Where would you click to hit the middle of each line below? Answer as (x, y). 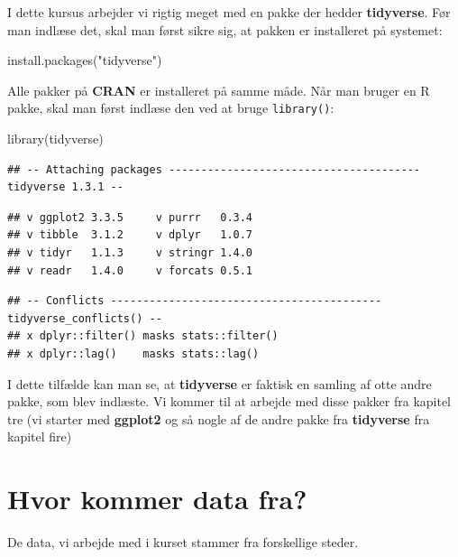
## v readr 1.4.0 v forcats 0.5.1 (130, 270)
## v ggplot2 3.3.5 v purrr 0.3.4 (130, 217)
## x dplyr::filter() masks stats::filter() (143, 336)
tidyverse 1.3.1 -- (65, 187)
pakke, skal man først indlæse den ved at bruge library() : (171, 108)
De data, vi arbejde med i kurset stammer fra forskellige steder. (183, 542)
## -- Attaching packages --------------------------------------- (214, 169)
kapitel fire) (40, 436)
